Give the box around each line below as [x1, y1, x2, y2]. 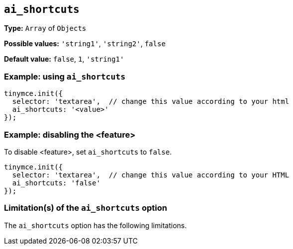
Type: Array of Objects [4, 24, 87, 33]
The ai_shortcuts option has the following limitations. [4, 221, 187, 230]
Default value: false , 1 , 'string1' [4, 55, 124, 64]
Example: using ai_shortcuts [4, 71, 126, 82]
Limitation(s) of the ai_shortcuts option [4, 203, 167, 213]
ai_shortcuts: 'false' [12, 178, 100, 187]
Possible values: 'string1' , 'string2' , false [4, 39, 166, 48]
